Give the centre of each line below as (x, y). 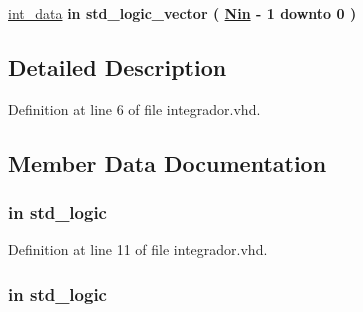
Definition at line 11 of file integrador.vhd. (138, 249)
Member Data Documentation (167, 162)
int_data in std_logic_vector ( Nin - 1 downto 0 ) (182, 13)
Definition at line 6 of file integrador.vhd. (134, 108)
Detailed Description (117, 66)
